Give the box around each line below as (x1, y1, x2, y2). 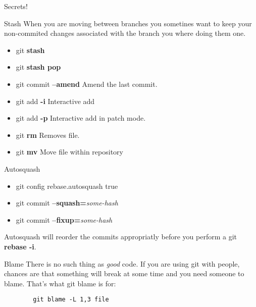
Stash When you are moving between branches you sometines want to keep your (4, 18, 252, 28)
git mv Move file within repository (16, 146, 123, 157)
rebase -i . (4, 241, 36, 251)
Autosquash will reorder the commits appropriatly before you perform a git (4, 231, 237, 242)
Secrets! (4, 1, 28, 11)
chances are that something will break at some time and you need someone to (4, 268, 244, 279)
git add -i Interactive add (16, 95, 95, 106)
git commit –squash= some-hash (16, 197, 118, 208)
